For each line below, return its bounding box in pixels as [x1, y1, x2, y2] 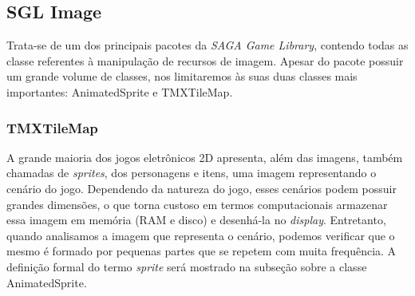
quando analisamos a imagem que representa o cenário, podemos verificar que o [6, 227, 395, 243]
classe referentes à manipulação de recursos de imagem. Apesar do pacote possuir [6, 52, 404, 69]
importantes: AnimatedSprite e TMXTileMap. [6, 83, 233, 100]
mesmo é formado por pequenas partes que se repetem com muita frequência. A [6, 243, 397, 259]
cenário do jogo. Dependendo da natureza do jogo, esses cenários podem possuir [6, 180, 397, 196]
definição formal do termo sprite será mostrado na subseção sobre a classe [6, 258, 367, 274]
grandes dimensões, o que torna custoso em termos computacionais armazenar [6, 195, 388, 212]
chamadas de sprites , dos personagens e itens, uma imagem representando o [6, 164, 377, 181]
